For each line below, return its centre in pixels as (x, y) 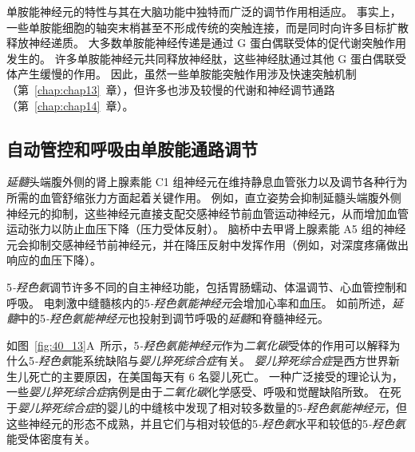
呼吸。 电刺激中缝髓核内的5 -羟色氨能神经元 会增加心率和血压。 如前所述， (200, 302)
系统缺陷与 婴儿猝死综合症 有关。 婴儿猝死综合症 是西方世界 (236, 361)
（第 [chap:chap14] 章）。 (70, 105)
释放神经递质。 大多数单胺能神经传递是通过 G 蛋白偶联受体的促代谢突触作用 (206, 43)
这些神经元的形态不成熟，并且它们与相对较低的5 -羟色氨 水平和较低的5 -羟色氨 (206, 423)
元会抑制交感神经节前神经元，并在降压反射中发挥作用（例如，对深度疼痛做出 (207, 244)
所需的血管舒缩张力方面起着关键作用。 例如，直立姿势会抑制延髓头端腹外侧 (204, 197)
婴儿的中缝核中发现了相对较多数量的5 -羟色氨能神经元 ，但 (257, 408)
